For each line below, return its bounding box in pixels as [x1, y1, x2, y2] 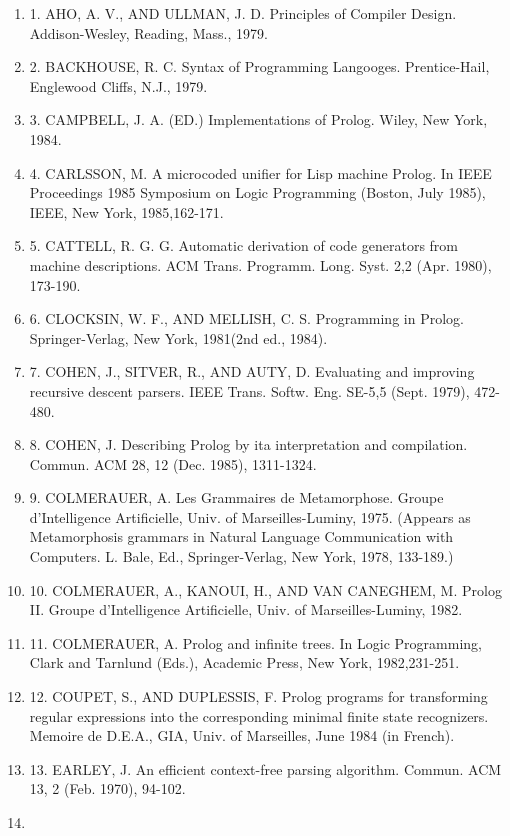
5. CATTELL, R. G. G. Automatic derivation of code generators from [29, 235, 458, 256]
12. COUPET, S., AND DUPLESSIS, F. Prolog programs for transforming [29, 686, 488, 707]
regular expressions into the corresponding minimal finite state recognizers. [29, 705, 489, 726]
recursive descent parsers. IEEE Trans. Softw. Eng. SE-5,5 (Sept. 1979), [29, 380, 470, 401]
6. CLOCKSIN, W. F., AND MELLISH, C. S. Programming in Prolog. [29, 308, 464, 329]
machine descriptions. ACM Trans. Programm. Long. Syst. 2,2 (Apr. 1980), [29, 254, 492, 275]
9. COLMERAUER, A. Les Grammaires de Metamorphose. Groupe [29, 487, 444, 508]
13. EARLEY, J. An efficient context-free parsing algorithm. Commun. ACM [29, 758, 502, 779]
